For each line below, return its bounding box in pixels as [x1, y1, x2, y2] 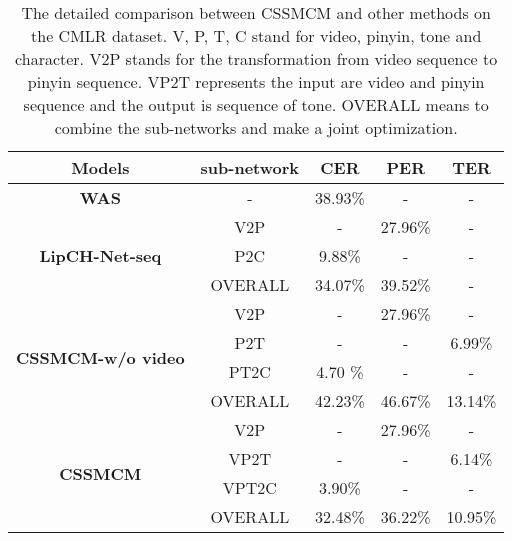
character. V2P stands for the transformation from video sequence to [15, 47, 498, 70]
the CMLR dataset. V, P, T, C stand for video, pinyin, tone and [31, 24, 482, 47]
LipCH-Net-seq [39, 244, 162, 267]
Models [71, 156, 130, 179]
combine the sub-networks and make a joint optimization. [54, 116, 458, 139]
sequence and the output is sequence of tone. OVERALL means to [23, 93, 489, 116]
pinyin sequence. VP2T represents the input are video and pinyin [27, 70, 485, 93]
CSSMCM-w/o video [16, 345, 185, 369]
